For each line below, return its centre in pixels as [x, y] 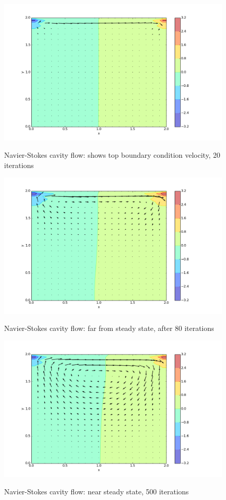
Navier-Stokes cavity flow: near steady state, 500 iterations [97, 491]
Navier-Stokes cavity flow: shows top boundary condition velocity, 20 [112, 155]
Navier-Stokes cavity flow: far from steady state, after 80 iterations [109, 328]
